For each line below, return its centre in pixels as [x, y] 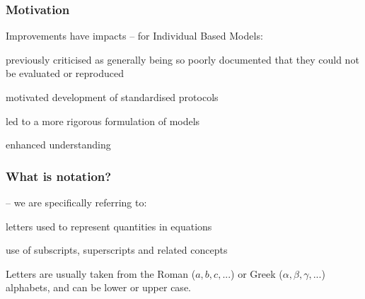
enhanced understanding [58, 145]
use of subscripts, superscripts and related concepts [117, 250]
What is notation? [59, 176]
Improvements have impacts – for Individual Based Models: [134, 36]
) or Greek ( [257, 273]
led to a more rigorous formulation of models [103, 121]
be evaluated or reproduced [65, 73]
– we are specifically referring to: [76, 202]
